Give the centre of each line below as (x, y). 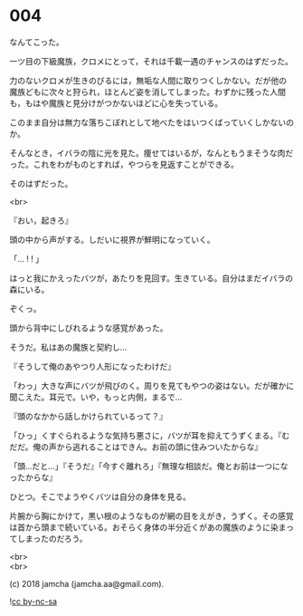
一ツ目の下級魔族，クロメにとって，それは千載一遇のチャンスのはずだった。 (151, 61)
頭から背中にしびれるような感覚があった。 (89, 328)
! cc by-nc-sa (33, 601)
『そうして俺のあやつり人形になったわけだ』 (93, 366)
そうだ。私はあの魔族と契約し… (68, 347)
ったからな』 (33, 477)
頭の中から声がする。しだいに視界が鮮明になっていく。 (112, 239)
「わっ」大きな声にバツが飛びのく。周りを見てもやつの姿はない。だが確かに (152, 385)
